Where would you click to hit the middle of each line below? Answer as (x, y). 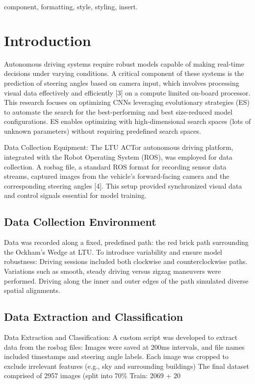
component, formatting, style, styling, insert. (71, 6)
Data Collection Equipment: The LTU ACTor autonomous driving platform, (119, 147)
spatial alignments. (32, 290)
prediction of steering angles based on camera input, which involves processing (122, 83)
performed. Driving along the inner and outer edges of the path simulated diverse (126, 280)
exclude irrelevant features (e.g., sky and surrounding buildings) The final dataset (127, 366)
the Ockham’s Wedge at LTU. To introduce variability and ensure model (113, 252)
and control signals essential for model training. (75, 195)
